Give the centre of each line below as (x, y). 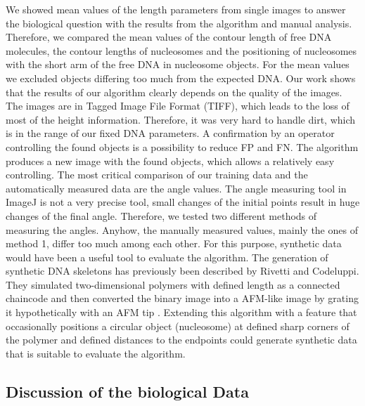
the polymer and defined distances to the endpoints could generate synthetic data (181, 340)
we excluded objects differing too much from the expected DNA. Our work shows (181, 78)
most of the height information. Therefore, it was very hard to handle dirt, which (181, 119)
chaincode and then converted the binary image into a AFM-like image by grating (182, 298)
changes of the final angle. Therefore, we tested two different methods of (161, 215)
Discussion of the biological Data (127, 391)
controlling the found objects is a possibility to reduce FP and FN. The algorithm (182, 146)
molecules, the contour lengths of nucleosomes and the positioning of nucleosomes (181, 50)
